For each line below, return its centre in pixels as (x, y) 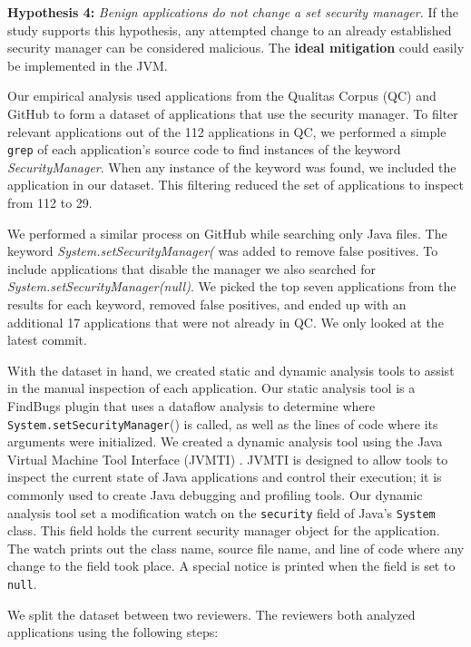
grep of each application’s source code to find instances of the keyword (204, 149)
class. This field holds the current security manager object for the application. (224, 530)
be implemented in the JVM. (88, 65)
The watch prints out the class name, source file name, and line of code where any (236, 548)
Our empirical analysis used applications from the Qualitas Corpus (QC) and (222, 96)
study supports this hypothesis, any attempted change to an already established (230, 29)
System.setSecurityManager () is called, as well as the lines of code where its (223, 423)
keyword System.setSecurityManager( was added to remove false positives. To (223, 251)
